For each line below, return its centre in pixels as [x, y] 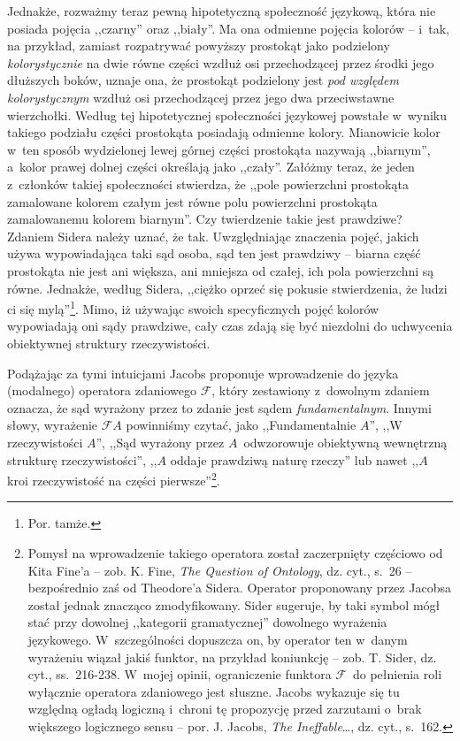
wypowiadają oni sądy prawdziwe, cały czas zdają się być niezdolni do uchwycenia [230, 326]
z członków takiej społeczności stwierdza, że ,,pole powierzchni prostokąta [208, 183]
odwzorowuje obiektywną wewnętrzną [345, 442]
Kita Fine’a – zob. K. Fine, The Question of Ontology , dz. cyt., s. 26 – [220, 570]
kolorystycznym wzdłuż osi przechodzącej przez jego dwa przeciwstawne [201, 97]
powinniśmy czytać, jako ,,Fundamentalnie [241, 425]
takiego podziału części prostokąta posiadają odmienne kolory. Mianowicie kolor [224, 132]
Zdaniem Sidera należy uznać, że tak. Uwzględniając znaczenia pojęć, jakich [213, 236]
